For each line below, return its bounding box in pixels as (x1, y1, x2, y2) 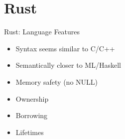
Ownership (15, 93, 49, 104)
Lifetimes (15, 127, 44, 137)
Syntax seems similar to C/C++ (15, 43, 115, 53)
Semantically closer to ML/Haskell (15, 60, 121, 70)
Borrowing (15, 110, 48, 121)
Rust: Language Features (4, 26, 80, 37)
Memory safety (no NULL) (15, 76, 98, 87)
